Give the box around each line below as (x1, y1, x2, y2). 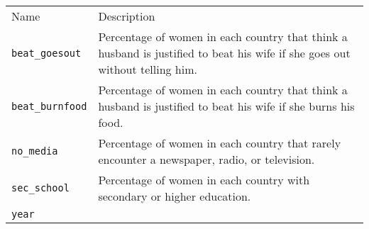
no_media (11, 145, 58, 157)
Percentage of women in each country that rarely (98, 135, 341, 151)
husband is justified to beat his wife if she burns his (98, 98, 355, 114)
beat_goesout (11, 47, 82, 59)
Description (98, 8, 155, 24)
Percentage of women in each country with (98, 172, 310, 188)
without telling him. (98, 61, 197, 77)
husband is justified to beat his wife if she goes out (98, 45, 351, 61)
